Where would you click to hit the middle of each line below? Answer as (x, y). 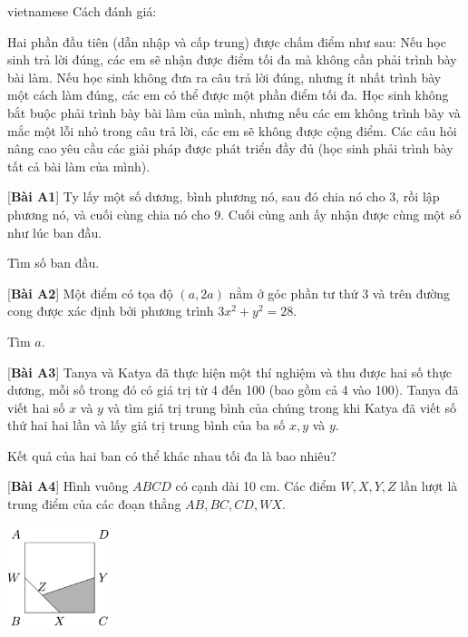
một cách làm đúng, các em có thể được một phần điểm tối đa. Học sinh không (228, 95)
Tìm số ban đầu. (54, 263)
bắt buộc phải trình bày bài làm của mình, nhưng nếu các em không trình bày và (234, 112)
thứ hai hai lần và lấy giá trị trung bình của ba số (146, 425)
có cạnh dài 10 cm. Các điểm (256, 486)
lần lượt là (429, 486)
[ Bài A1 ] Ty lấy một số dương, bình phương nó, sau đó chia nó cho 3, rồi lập (224, 196)
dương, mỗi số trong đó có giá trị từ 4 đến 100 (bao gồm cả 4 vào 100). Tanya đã (233, 390)
